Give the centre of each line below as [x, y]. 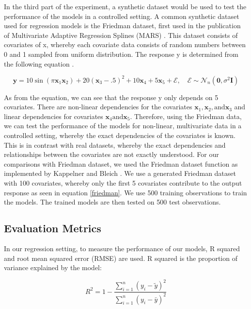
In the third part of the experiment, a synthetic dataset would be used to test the [125, 6]
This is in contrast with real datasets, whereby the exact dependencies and [115, 145]
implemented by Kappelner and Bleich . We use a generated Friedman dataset [120, 173]
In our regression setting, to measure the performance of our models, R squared [122, 248]
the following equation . [39, 63]
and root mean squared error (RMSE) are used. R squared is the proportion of [121, 258]
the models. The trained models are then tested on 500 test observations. [112, 202]
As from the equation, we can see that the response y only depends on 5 [111, 97]
